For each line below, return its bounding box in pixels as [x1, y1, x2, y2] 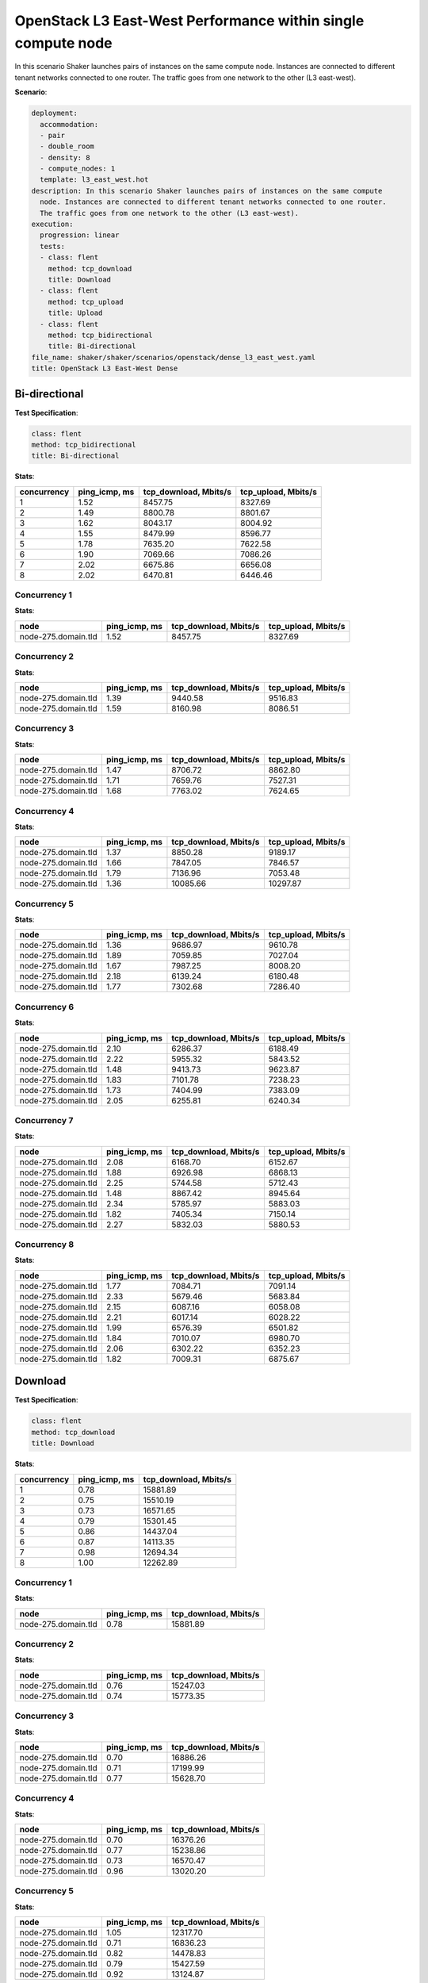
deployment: [31, 109, 78, 118]
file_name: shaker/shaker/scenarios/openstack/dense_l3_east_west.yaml [31, 353, 316, 362]
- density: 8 [40, 153, 90, 162]
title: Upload [48, 309, 103, 317]
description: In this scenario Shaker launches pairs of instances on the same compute [31, 186, 383, 195]
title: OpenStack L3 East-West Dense [31, 364, 178, 373]
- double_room [40, 142, 95, 151]
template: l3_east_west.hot [40, 175, 149, 184]
